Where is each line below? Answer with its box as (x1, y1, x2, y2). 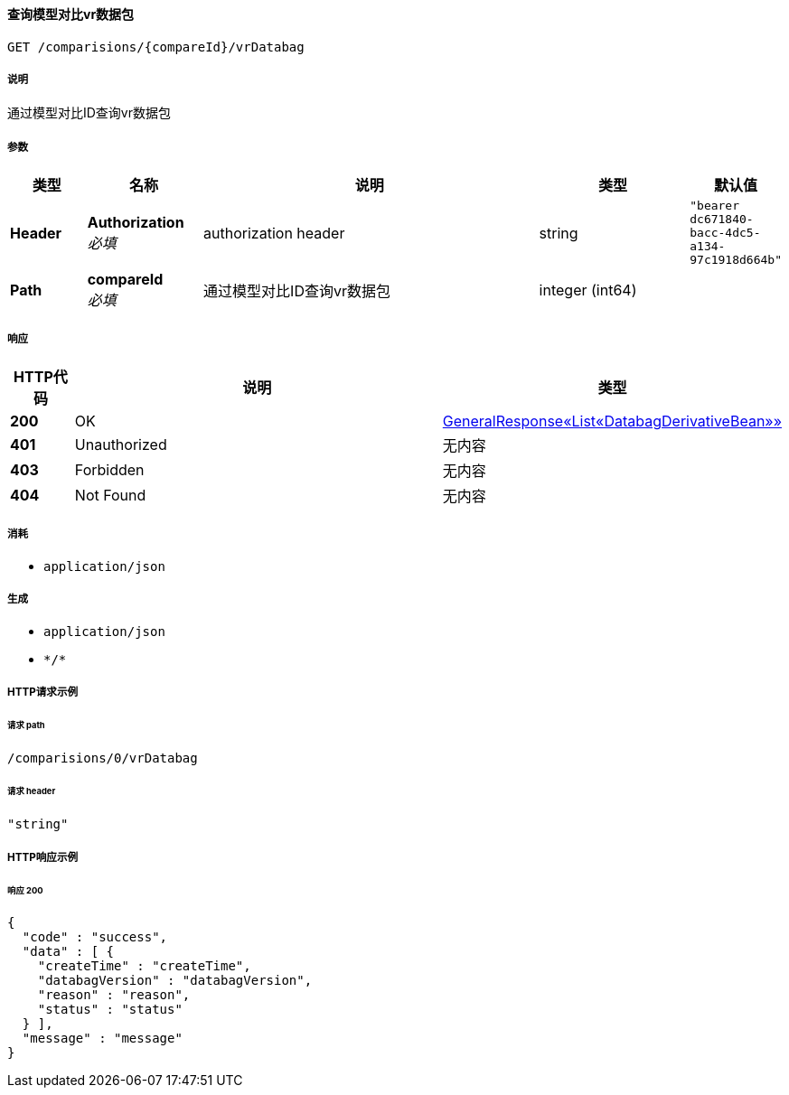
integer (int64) (539, 281, 637, 300)
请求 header (7, 786, 56, 797)
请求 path (7, 719, 45, 730)
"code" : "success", (22, 930, 168, 945)
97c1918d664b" (690, 253, 782, 267)
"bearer (690, 199, 740, 213)
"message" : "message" (22, 1031, 183, 1046)
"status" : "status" (37, 1002, 183, 1017)
